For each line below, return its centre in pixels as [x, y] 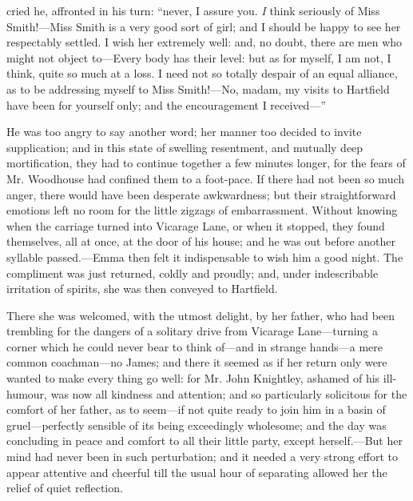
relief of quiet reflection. [65, 488]
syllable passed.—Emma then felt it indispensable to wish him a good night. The [205, 257]
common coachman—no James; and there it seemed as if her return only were [197, 362]
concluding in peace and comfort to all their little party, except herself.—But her [205, 441]
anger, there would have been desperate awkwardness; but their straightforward [201, 194]
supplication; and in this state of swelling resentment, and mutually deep [185, 147]
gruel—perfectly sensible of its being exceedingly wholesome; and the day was [197, 425]
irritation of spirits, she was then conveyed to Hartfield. [142, 289]
